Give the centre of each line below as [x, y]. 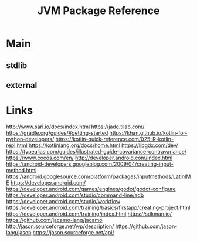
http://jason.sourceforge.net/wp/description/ [60, 226]
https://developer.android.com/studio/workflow [63, 201]
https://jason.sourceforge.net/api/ [73, 232]
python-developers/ [30, 139]
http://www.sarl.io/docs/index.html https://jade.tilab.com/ [75, 127]
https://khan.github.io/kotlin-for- [148, 132]
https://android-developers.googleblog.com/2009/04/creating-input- [90, 164]
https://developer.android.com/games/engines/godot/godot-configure [91, 189]
